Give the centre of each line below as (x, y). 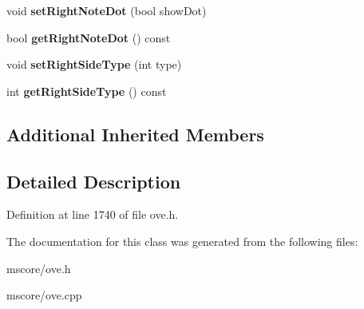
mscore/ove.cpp (44, 295)
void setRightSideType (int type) (94, 64)
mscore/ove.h (39, 268)
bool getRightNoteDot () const (89, 37)
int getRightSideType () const (87, 91)
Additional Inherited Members (135, 134)
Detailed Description (94, 181)
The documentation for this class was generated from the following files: (182, 241)
